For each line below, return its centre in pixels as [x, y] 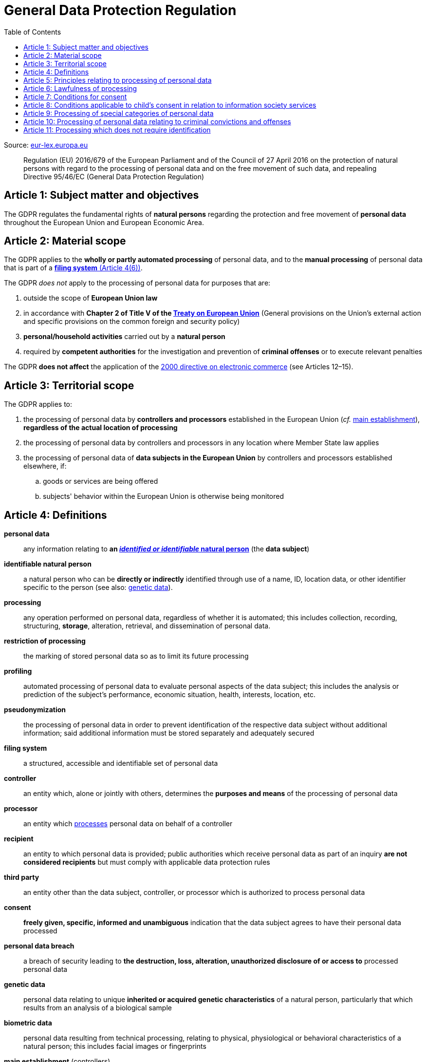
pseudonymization [35, 710]
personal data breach [39, 946]
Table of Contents [33, 32]
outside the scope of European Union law [91, 298]
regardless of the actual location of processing [101, 428]
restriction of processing [45, 641]
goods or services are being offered [101, 481]
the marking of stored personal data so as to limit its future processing [136, 656]
